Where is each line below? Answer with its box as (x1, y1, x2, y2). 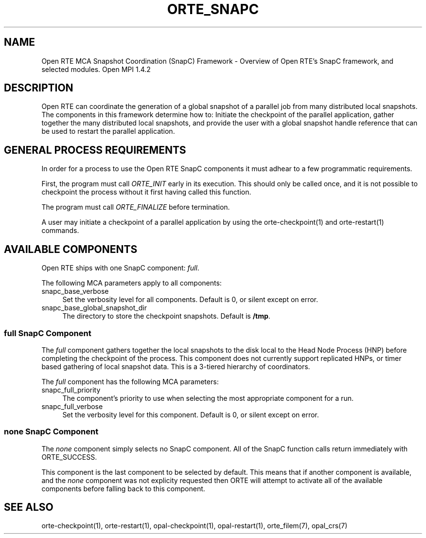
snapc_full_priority (41, 385, 101, 394)
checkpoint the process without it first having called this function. (41, 188, 251, 197)
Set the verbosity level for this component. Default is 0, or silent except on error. (62, 410, 319, 419)
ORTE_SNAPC (167, 1, 259, 18)
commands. (41, 226, 79, 235)
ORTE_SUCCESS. (41, 452, 97, 461)
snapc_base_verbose (41, 287, 109, 296)
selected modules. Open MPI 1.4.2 (41, 65, 151, 73)
